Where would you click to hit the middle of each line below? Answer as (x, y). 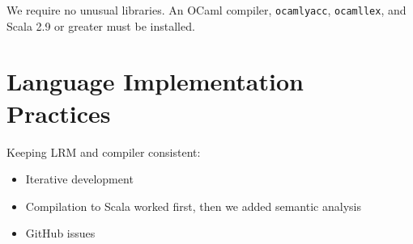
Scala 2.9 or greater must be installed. (101, 25)
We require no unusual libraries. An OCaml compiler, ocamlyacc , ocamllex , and (206, 10)
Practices (59, 113)
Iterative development (79, 179)
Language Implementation (155, 81)
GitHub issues (60, 233)
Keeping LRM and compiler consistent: (104, 151)
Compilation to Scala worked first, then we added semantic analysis (193, 206)
